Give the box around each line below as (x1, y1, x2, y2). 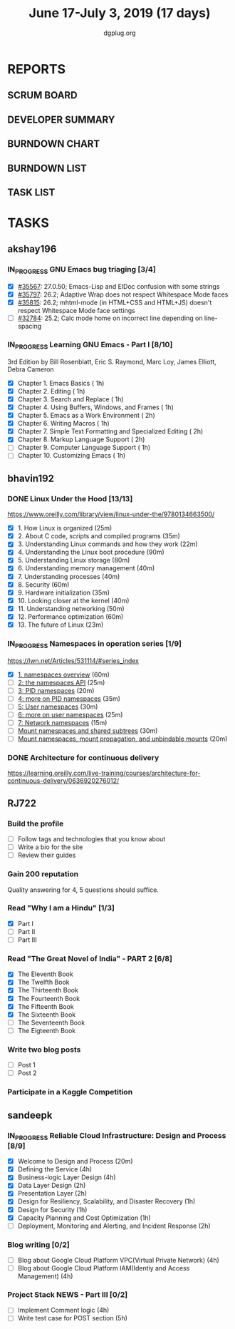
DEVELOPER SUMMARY (7, 113, 115, 125)
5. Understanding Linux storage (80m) (17, 556, 130, 565)
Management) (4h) (17, 1272, 73, 1281)
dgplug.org (103, 29, 137, 37)
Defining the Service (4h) (17, 1165, 93, 1174)
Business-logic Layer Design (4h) (17, 1173, 116, 1181)
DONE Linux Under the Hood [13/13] (7, 493, 133, 503)
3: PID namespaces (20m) (17, 686, 95, 694)
